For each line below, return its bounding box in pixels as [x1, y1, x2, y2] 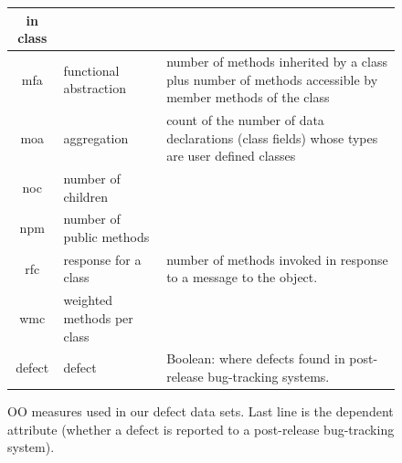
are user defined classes [166, 146, 296, 165]
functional [63, 60, 120, 79]
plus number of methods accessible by [166, 69, 378, 89]
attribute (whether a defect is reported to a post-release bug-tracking [7, 419, 395, 438]
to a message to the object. [166, 268, 318, 287]
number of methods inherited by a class [166, 51, 387, 70]
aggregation [63, 128, 129, 147]
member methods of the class [166, 88, 330, 107]
